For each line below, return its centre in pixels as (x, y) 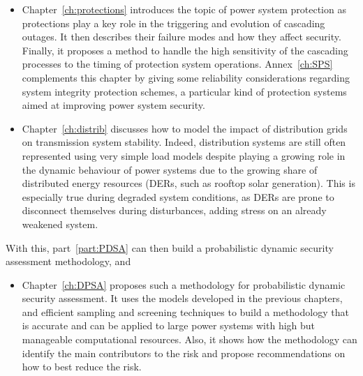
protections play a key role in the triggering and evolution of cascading (173, 23)
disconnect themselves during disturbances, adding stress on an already (174, 210)
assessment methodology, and (68, 261)
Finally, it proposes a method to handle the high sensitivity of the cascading (185, 50)
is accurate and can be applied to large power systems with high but (169, 325)
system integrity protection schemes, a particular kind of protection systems (184, 91)
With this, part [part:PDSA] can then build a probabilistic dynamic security (170, 247)
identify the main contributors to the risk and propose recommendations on (184, 353)
